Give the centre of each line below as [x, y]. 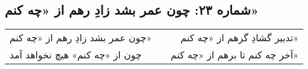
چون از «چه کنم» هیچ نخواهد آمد [76, 55]
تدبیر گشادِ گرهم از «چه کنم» [239, 38]
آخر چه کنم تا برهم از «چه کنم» [234, 55]
